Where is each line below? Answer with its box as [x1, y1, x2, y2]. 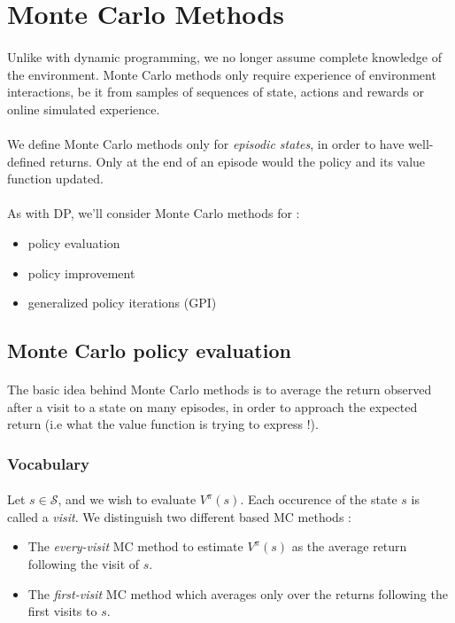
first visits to [27, 602, 97, 620]
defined [7, 152, 46, 170]
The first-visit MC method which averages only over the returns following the [27, 584, 448, 603]
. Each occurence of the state [240, 490, 397, 509]
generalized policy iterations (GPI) [27, 293, 217, 312]
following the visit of [27, 555, 140, 573]
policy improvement [27, 263, 135, 282]
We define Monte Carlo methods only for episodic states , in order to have [7, 134, 405, 152]
